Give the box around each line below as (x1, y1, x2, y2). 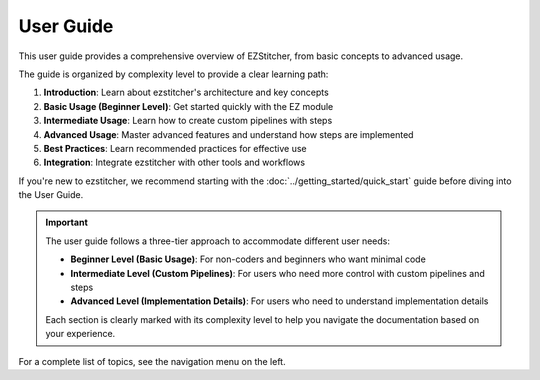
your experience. (45, 328, 116, 340)
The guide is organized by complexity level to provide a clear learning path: (18, 68, 329, 80)
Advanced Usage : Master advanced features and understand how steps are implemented (43, 128, 414, 140)
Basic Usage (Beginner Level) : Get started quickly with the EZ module (43, 100, 334, 112)
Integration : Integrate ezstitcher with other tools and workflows (43, 156, 305, 169)
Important (45, 216, 89, 229)
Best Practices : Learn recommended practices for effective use (43, 142, 307, 154)
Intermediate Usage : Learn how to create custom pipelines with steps (43, 115, 333, 127)
